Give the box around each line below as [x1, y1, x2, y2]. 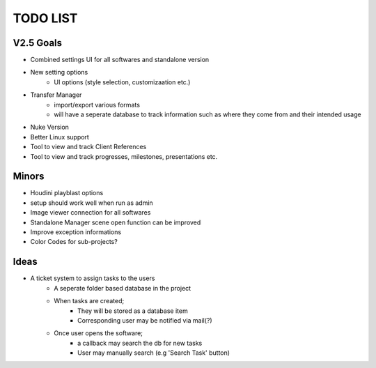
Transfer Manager [30, 91, 82, 99]
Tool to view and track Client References [30, 143, 147, 151]
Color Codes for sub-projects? [30, 238, 118, 246]
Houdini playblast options [30, 189, 104, 197]
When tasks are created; [54, 297, 125, 305]
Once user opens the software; [54, 329, 143, 337]
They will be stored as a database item [77, 307, 188, 315]
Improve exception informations [30, 228, 122, 236]
